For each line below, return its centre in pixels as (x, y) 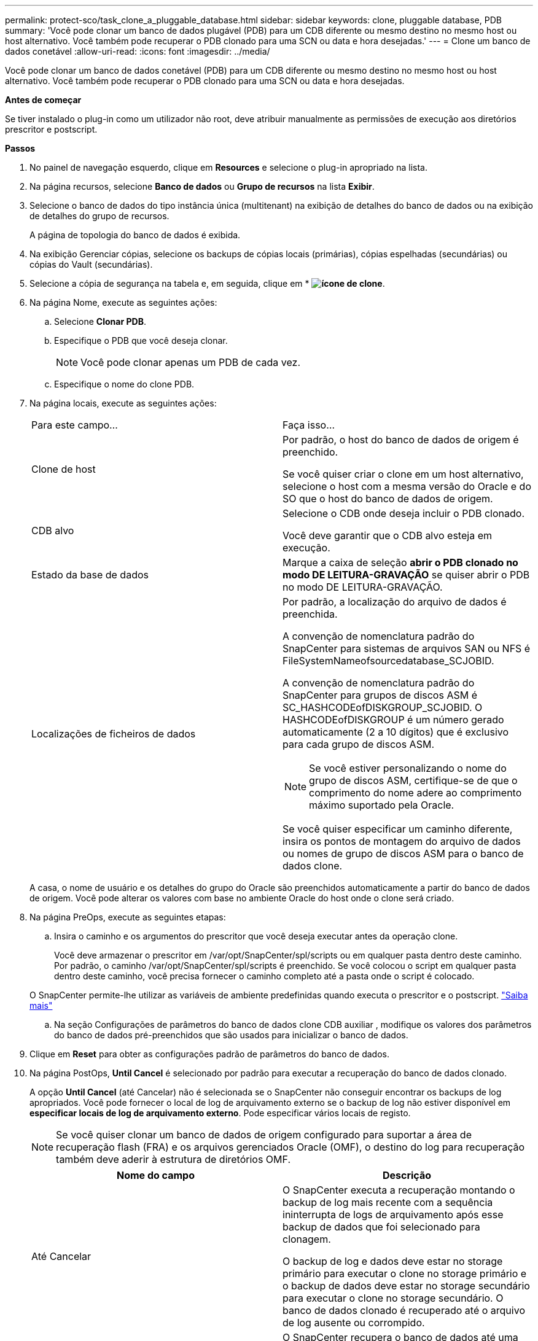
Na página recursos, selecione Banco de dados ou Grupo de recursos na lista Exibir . (202, 186)
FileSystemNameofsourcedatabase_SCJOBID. (388, 661)
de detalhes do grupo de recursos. (99, 216)
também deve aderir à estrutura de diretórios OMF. (173, 1159)
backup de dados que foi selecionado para (381, 1227)
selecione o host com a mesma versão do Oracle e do (407, 486)
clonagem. (307, 1239)
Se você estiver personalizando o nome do (408, 768)
